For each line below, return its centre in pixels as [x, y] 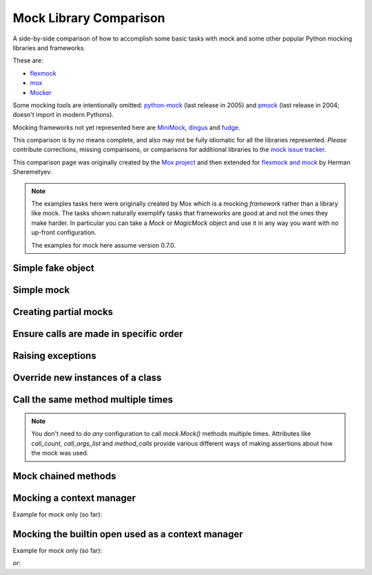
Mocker [41, 92]
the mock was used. [60, 453]
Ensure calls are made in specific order [98, 334]
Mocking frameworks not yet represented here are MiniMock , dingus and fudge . [126, 127]
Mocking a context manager [74, 498]
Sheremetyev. [32, 172]
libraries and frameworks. [49, 47]
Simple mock [41, 290]
